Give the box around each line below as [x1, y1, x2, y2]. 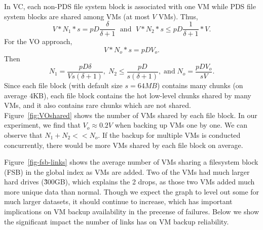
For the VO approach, [4, 36, 72, 47]
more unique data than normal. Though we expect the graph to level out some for [4, 186, 259, 197]
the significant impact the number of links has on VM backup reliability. [4, 216, 229, 226]
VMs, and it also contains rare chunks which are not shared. [4, 100, 191, 110]
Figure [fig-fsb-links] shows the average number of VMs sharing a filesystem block [4, 157, 258, 167]
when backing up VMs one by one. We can [115, 120, 248, 130]
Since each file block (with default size [4, 80, 123, 90]
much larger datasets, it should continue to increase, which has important [4, 196, 233, 207]
